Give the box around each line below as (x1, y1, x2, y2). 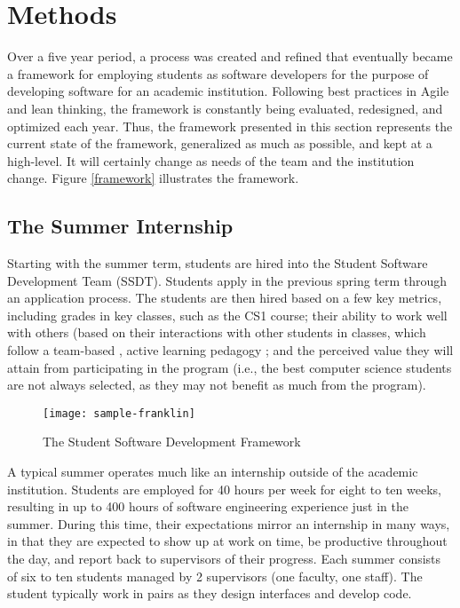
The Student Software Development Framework (43, 432, 301, 451)
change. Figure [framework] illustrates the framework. (7, 169, 299, 187)
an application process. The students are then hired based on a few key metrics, (7, 288, 442, 307)
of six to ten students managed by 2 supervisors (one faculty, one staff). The (7, 566, 423, 585)
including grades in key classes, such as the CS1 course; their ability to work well (7, 305, 448, 324)
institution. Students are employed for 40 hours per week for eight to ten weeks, (7, 479, 441, 498)
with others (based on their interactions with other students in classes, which (7, 323, 426, 342)
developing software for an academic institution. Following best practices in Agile (7, 82, 449, 100)
